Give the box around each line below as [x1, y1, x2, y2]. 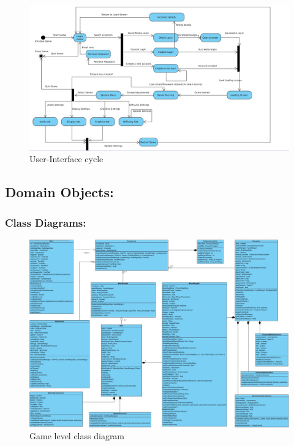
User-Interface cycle [29, 152, 104, 165]
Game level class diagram [29, 429, 125, 442]
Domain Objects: [5, 182, 114, 201]
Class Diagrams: [5, 214, 86, 230]
